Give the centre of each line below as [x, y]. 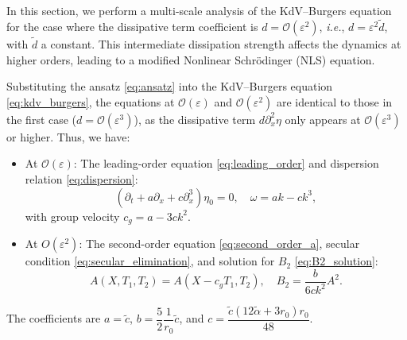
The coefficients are [54, 318]
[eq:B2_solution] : [336, 261]
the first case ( [42, 119]
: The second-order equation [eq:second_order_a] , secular [219, 243]
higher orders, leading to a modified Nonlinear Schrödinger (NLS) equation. [191, 59]
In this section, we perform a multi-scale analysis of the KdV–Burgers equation [199, 10]
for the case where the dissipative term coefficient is [132, 26]
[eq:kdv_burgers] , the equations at [91, 101]
